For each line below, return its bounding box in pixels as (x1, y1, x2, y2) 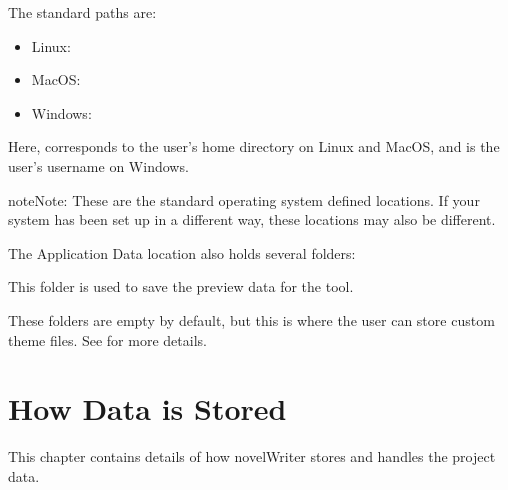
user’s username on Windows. (8, 155, 189, 176)
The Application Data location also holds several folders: (8, 242, 356, 263)
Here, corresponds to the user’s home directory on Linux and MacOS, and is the (8, 136, 500, 157)
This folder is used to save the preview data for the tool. (8, 276, 354, 297)
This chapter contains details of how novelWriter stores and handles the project (8, 446, 496, 467)
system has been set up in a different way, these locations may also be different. (8, 209, 496, 230)
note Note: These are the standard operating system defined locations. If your (8, 189, 480, 210)
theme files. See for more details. (8, 329, 207, 350)
